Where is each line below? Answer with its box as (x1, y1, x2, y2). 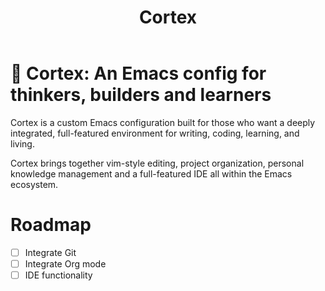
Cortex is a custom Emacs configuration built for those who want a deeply (10, 116, 316, 128)
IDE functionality (24, 269, 93, 281)
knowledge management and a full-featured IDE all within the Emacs (10, 167, 293, 180)
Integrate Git (24, 246, 77, 258)
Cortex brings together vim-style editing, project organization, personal (10, 157, 305, 169)
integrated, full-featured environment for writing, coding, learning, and (10, 127, 300, 139)
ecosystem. (10, 178, 59, 190)
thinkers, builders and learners (10, 84, 272, 106)
